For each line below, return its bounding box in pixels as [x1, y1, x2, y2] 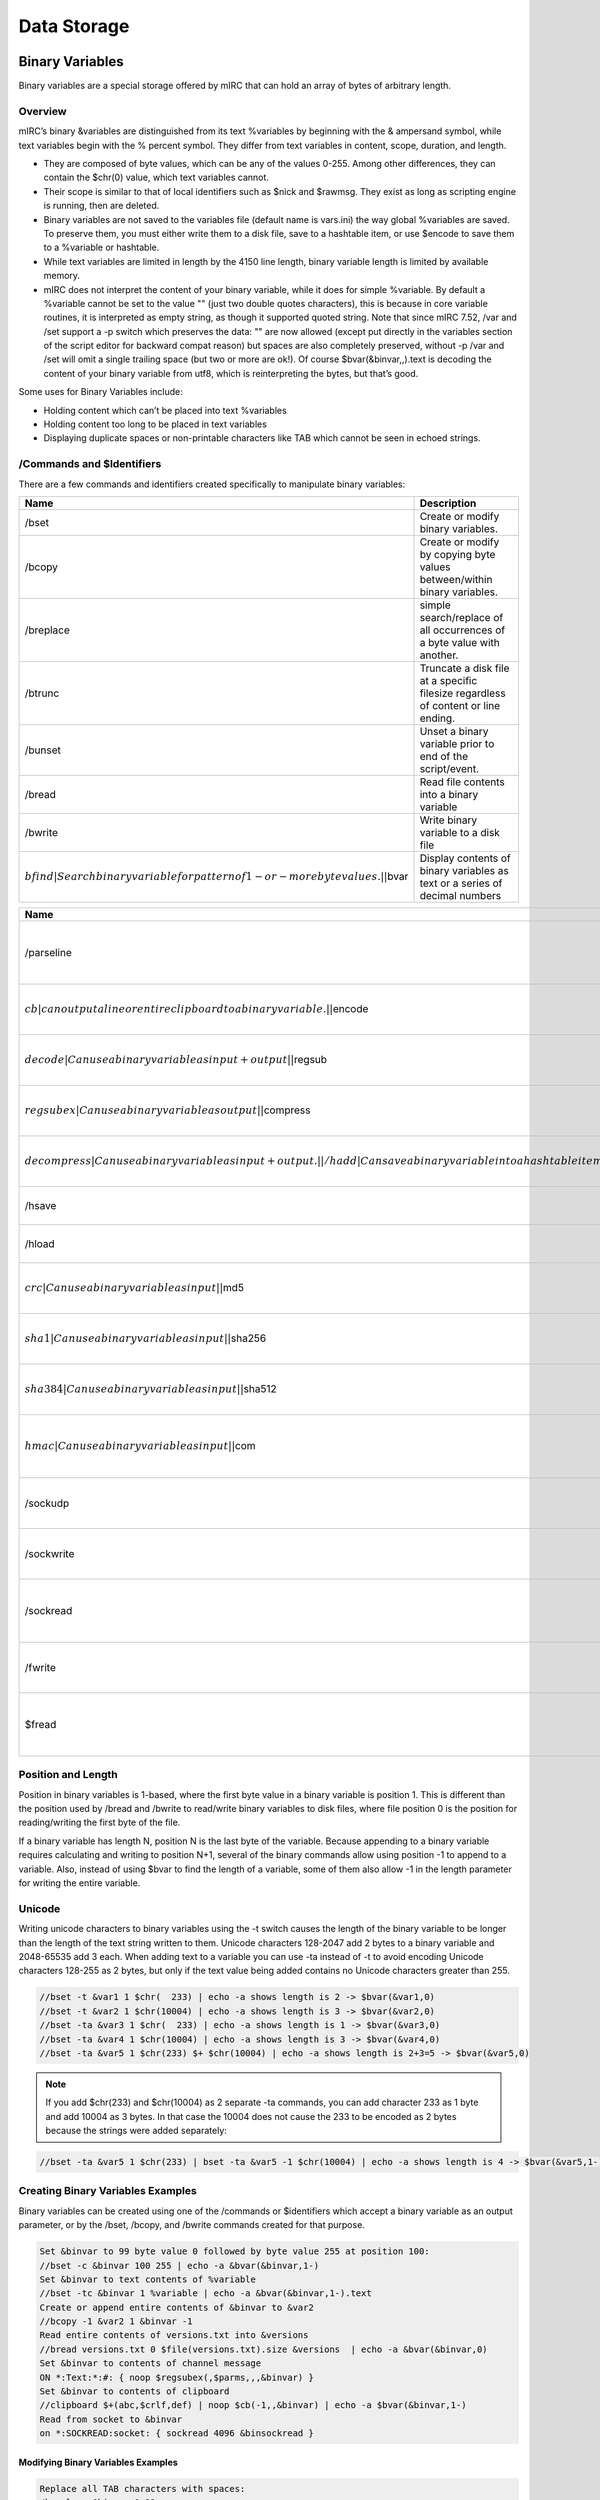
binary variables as [419, 863, 509, 877]
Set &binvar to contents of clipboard [39, 2386, 230, 2397]
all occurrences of [419, 623, 505, 637]
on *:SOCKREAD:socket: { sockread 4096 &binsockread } [39, 2428, 314, 2439]
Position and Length [18, 1768, 119, 1782]
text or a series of [419, 876, 503, 890]
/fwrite [24, 1660, 57, 1674]
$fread [24, 1717, 57, 1731]
